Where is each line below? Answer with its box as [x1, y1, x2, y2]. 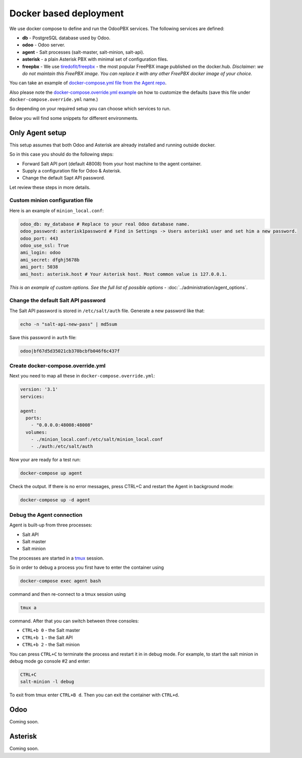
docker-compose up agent [20, 470, 83, 476]
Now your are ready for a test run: [9, 457, 81, 463]
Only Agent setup [9, 128, 66, 137]
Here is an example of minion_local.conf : [9, 207, 104, 214]
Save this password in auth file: [9, 334, 77, 340]
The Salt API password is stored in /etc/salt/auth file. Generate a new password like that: [9, 308, 205, 314]
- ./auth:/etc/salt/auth [31, 444, 93, 449]
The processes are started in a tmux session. [9, 555, 104, 561]
